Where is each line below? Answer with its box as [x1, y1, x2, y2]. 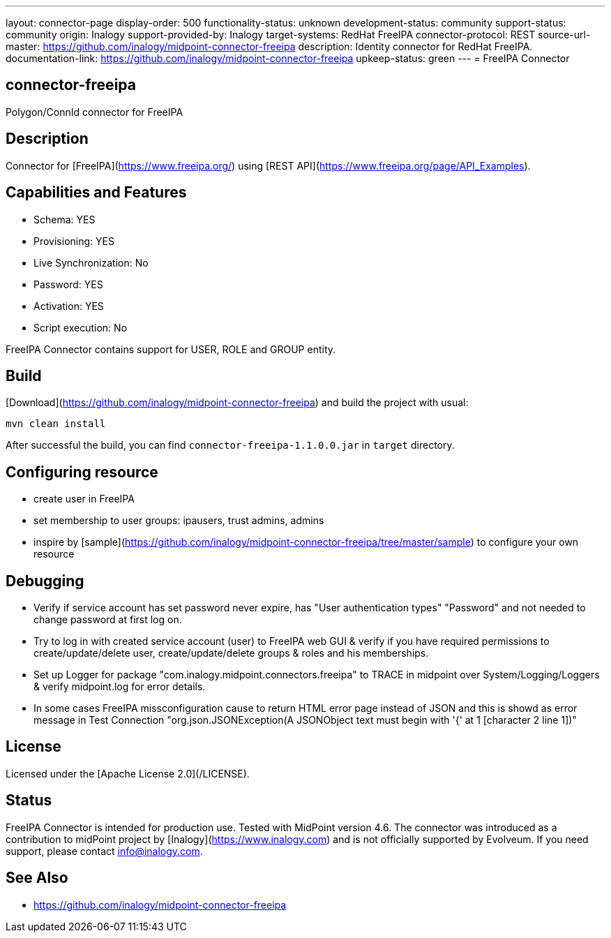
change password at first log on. [33, 613, 182, 626]
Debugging [6, 572, 84, 590]
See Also [6, 869, 68, 887]
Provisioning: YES [33, 234, 114, 247]
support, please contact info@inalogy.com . [6, 844, 203, 857]
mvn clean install [6, 418, 106, 430]
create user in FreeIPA [33, 493, 135, 505]
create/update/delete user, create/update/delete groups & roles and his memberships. [33, 647, 429, 660]
